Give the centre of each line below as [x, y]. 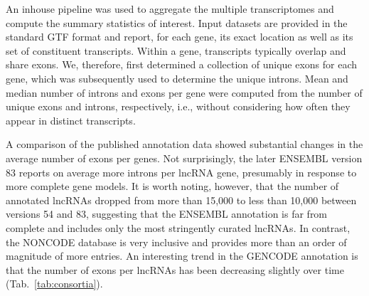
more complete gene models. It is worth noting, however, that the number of [172, 186]
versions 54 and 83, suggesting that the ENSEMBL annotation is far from [167, 214]
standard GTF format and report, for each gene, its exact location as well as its [180, 37]
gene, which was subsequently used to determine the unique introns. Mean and [177, 78]
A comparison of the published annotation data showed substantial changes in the [184, 144]
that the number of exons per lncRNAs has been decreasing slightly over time [175, 269]
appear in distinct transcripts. [71, 120]
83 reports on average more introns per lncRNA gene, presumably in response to [181, 172]
